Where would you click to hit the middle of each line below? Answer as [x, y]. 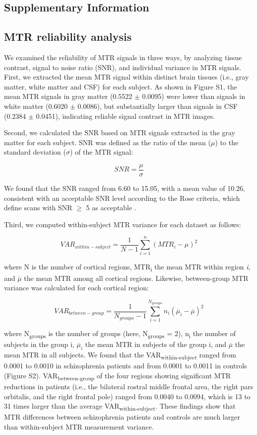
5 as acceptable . [111, 208]
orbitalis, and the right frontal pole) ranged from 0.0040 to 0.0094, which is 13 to [127, 396]
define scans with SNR [38, 208]
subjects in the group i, [39, 344]
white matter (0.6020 [36, 106]
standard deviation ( [35, 152]
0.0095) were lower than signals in [193, 96]
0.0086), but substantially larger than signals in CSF [158, 106]
